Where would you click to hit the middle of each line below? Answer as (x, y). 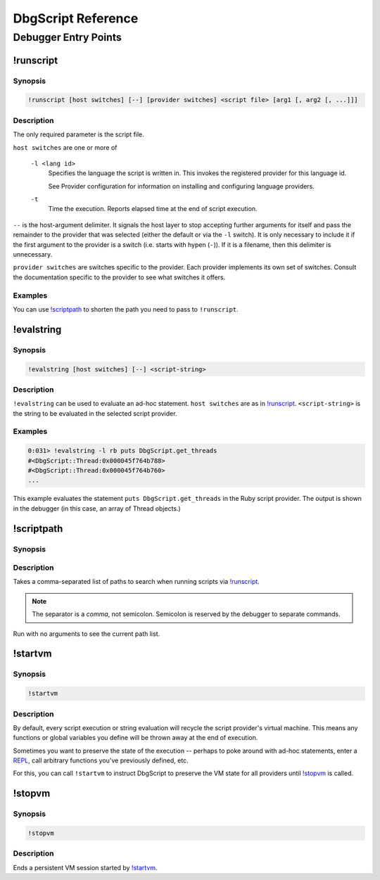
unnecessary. (33, 255)
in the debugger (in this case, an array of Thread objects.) (97, 508)
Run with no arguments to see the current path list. (87, 634)
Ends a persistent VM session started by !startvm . (85, 867)
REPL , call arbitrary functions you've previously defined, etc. (101, 760)
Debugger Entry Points (68, 37)
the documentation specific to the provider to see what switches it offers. (119, 277)
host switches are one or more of (65, 147)
